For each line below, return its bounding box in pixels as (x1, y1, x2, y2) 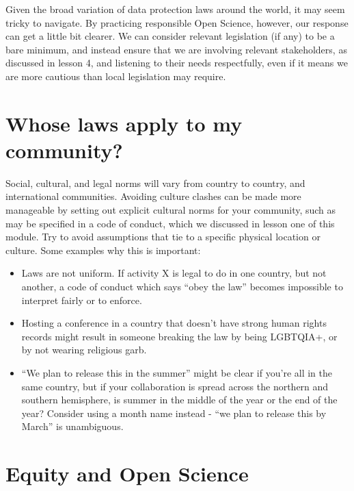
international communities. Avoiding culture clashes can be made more (5, 189, 301, 203)
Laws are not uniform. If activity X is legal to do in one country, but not (21, 266, 327, 280)
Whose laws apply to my (5, 109, 243, 137)
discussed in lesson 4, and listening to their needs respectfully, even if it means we (5, 55, 348, 70)
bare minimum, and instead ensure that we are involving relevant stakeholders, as (5, 42, 347, 56)
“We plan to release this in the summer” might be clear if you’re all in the (21, 366, 332, 379)
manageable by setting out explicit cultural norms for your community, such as (5, 203, 336, 217)
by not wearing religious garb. (21, 342, 147, 357)
